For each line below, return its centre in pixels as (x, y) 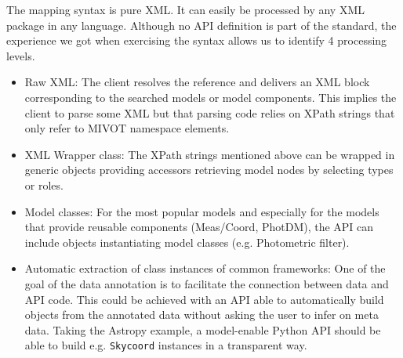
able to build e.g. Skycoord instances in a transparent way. (166, 345)
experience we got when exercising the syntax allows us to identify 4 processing (197, 40)
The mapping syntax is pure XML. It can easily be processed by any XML (186, 9)
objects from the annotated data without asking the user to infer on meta (201, 315)
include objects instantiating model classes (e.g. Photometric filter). (187, 242)
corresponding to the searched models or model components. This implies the (211, 97)
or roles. (44, 184)
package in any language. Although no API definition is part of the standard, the (201, 25)
